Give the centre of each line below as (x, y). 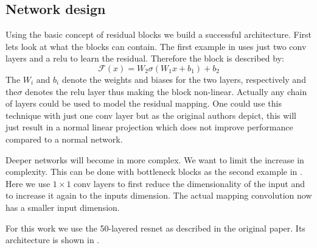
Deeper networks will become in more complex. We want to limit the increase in (155, 159)
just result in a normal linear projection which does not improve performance (149, 127)
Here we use (28, 183)
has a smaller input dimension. (63, 207)
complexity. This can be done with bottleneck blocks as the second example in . (154, 172)
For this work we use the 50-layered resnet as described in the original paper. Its (155, 228)
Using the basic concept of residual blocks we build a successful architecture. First (158, 34)
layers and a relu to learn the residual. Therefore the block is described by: (145, 58)
